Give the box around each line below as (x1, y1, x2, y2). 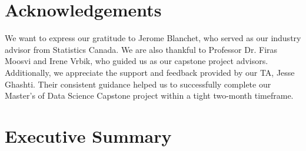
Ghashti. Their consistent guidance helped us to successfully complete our (5, 78, 271, 90)
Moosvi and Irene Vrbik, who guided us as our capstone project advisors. (5, 55, 268, 67)
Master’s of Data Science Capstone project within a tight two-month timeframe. (5, 89, 294, 102)
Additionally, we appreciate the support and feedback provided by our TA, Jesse (5, 66, 295, 78)
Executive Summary (5, 123, 172, 147)
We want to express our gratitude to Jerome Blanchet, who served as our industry (5, 32, 301, 44)
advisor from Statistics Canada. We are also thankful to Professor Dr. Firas (5, 43, 278, 55)
